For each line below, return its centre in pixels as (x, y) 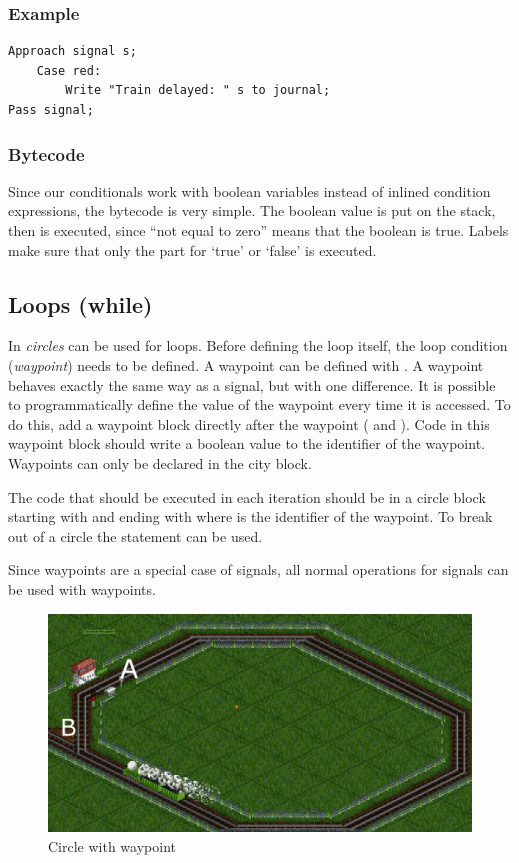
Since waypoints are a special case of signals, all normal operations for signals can (258, 569)
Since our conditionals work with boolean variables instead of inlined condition (249, 190)
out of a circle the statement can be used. (135, 535)
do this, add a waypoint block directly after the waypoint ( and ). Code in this (249, 423)
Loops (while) (80, 303)
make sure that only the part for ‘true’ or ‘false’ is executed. (192, 249)
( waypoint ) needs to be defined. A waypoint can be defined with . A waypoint (246, 364)
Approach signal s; (72, 51)
